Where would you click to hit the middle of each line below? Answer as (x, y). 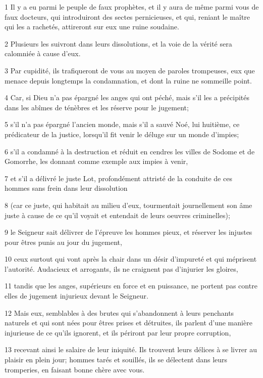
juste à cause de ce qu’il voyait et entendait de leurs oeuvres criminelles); (117, 215)
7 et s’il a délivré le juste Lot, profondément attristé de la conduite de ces (118, 178)
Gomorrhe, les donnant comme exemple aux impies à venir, (96, 161)
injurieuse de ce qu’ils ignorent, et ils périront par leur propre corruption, (118, 332)
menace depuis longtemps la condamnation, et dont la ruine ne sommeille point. (128, 80)
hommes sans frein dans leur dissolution (66, 188)
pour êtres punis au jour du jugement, (63, 242)
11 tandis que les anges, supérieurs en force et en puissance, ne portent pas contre (131, 286)
